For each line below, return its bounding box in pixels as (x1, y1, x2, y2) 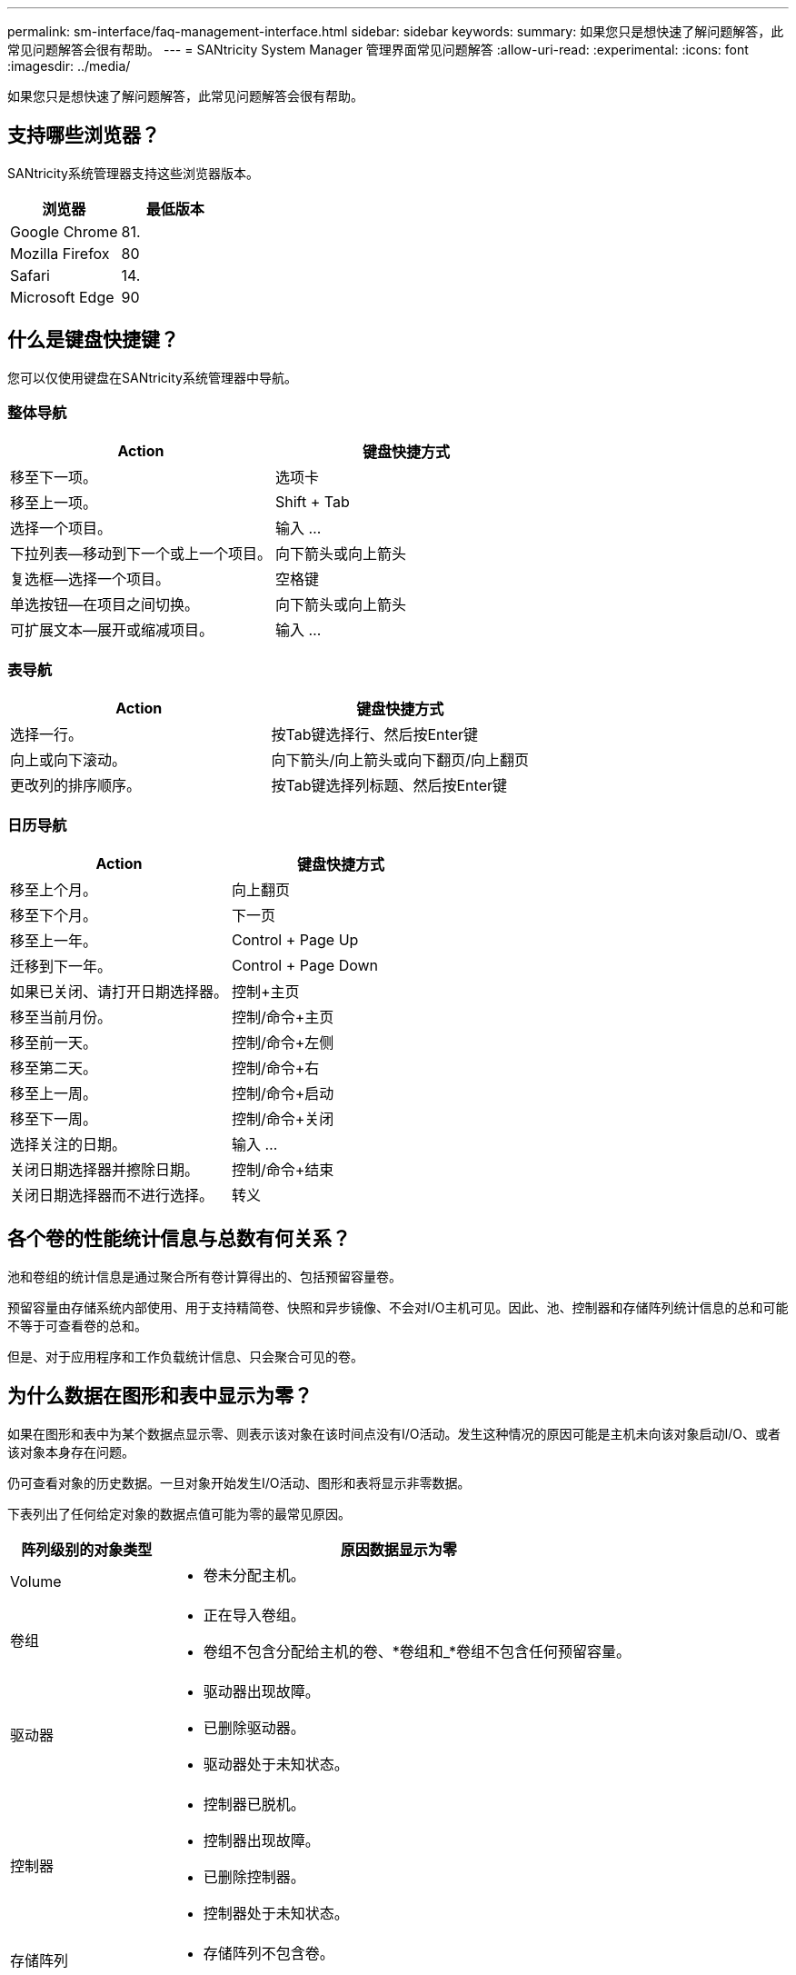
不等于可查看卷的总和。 (7, 1317, 147, 1333)
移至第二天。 (10, 1058, 98, 1077)
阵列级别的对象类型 (21, 1540, 153, 1559)
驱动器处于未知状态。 (203, 1754, 349, 1773)
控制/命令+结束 (232, 1160, 334, 1179)
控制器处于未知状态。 (203, 1903, 349, 1922)
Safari (10, 265, 50, 284)
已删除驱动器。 (203, 1718, 305, 1737)
